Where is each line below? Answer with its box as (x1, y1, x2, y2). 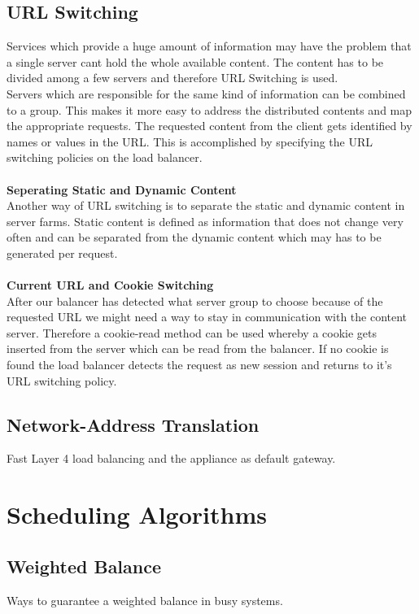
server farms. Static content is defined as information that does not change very (7, 212, 404, 229)
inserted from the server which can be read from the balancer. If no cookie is (7, 340, 389, 357)
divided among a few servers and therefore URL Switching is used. (7, 69, 338, 86)
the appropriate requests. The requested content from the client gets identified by (7, 117, 412, 134)
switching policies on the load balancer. (7, 149, 203, 166)
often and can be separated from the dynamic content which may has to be (7, 229, 382, 246)
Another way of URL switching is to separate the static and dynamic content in (7, 197, 405, 214)
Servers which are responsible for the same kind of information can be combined (7, 85, 406, 102)
